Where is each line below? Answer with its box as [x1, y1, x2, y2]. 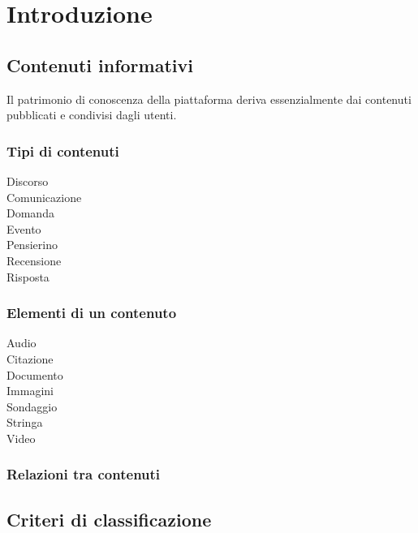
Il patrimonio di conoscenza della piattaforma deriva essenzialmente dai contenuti [6, 90, 412, 107]
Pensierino [6, 236, 58, 253]
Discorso [6, 172, 49, 189]
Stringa [6, 414, 43, 431]
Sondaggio [6, 398, 58, 415]
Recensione [6, 251, 62, 269]
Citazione [6, 350, 54, 367]
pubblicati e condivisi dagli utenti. [6, 106, 177, 123]
